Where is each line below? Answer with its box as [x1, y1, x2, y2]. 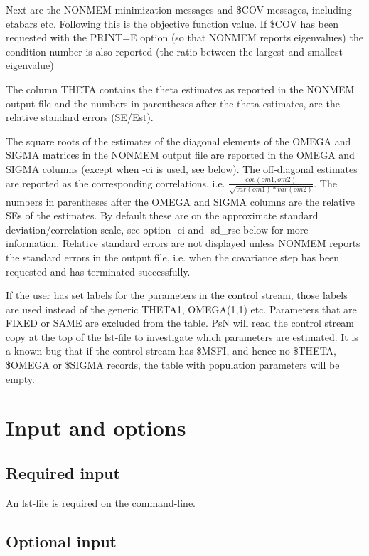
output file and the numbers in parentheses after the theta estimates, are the [6, 95, 340, 110]
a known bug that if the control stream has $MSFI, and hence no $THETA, [6, 343, 336, 358]
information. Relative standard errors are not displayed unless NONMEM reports [6, 236, 360, 251]
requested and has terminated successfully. [6, 263, 191, 278]
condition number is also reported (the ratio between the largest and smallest [6, 43, 343, 58]
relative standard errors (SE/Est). [6, 110, 154, 125]
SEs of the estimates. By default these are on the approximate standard [6, 208, 319, 223]
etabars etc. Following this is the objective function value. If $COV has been [6, 16, 338, 31]
